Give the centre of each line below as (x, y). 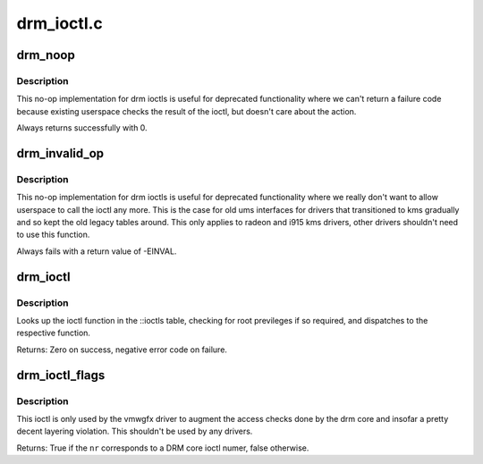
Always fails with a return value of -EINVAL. (97, 251)
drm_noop (46, 55)
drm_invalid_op (60, 153)
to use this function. (53, 235)
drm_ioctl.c (59, 23)
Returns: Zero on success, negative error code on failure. (122, 350)
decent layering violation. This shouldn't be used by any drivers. (135, 431)
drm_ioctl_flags (61, 375)
